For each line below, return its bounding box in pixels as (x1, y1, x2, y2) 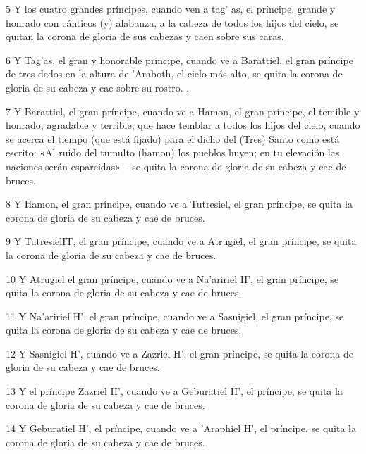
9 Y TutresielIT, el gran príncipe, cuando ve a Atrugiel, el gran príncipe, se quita (6, 234, 357, 248)
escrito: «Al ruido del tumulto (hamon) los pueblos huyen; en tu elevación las (6, 145, 340, 160)
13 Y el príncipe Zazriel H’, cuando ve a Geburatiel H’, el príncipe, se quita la (6, 384, 343, 398)
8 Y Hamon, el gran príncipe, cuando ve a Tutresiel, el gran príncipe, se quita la (6, 196, 353, 211)
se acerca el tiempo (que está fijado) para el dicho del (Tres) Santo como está (6, 131, 340, 146)
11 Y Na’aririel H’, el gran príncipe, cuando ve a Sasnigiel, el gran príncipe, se (6, 308, 344, 323)
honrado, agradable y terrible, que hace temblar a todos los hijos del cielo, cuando (6, 118, 360, 132)
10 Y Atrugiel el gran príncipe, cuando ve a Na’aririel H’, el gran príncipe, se (6, 271, 339, 286)
